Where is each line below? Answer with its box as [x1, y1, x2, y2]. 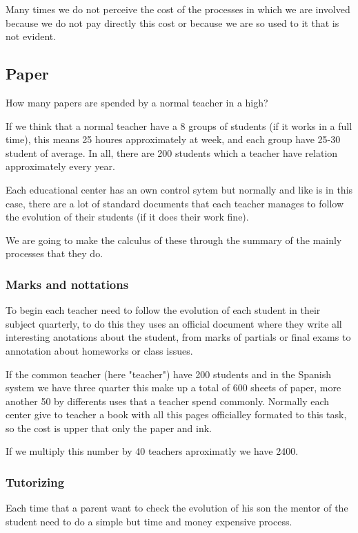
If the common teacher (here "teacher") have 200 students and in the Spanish [6, 366, 332, 381]
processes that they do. [6, 246, 103, 261]
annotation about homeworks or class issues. [6, 343, 193, 357]
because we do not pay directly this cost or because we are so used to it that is [6, 15, 339, 30]
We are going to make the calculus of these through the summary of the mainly [6, 232, 342, 247]
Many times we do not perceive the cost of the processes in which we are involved [6, 2, 350, 16]
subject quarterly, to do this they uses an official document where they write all [6, 316, 342, 330]
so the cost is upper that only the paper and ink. [6, 420, 212, 435]
